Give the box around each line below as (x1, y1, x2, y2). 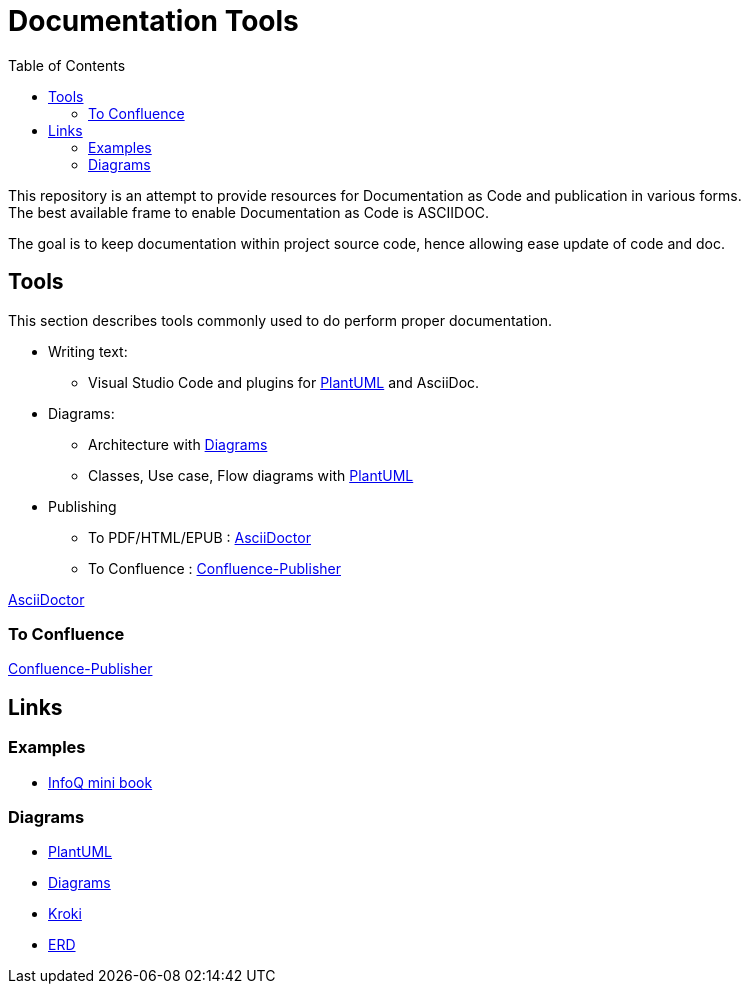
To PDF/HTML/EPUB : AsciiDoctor (88, 528, 311, 546)
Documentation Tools (8, 4, 299, 38)
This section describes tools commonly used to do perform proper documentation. (8, 311, 553, 329)
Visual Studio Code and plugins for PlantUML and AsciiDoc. (88, 373, 480, 391)
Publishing (48, 497, 117, 515)
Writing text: (48, 342, 128, 360)
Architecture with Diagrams (88, 435, 268, 453)
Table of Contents (8, 56, 126, 74)
